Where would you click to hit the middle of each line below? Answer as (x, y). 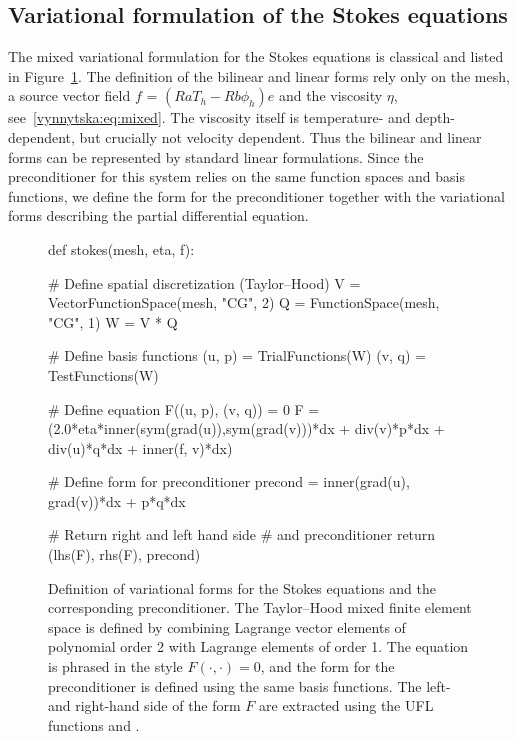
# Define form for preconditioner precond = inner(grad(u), (229, 481)
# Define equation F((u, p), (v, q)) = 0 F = (184, 408)
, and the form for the (327, 666)
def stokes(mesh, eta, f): (121, 248)
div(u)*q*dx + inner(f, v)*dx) (140, 447)
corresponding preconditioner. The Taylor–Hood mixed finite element (260, 607)
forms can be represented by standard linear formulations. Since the (216, 156)
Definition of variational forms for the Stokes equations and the (242, 587)
